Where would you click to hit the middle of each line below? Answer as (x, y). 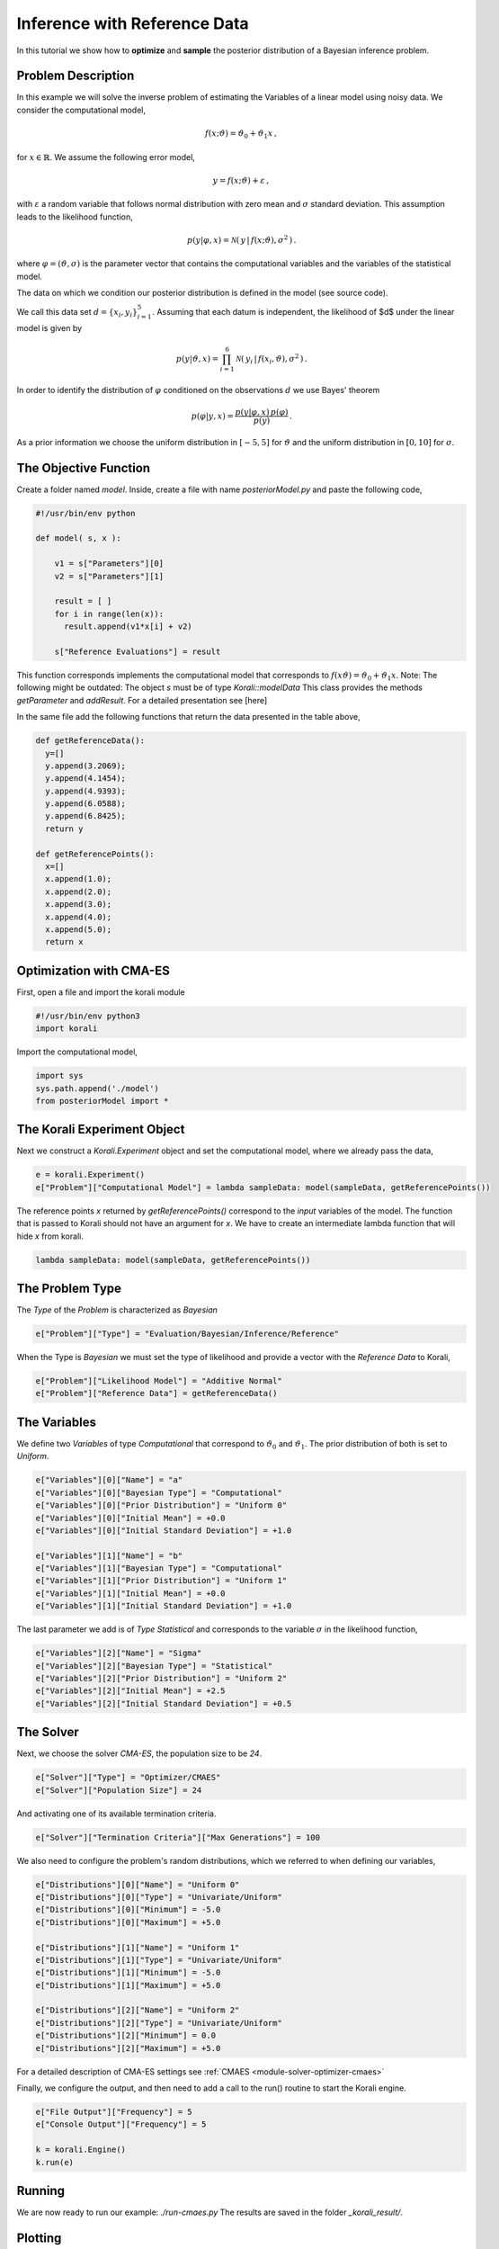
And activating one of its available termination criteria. (116, 1814)
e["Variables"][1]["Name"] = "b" (109, 1555)
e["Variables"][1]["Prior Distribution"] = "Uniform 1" (161, 1581)
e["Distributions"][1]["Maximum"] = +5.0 (128, 1985)
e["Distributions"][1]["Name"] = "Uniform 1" (138, 1947)
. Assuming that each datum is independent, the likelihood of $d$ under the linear (303, 312)
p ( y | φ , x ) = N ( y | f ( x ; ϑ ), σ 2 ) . (242, 239)
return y (64, 829)
